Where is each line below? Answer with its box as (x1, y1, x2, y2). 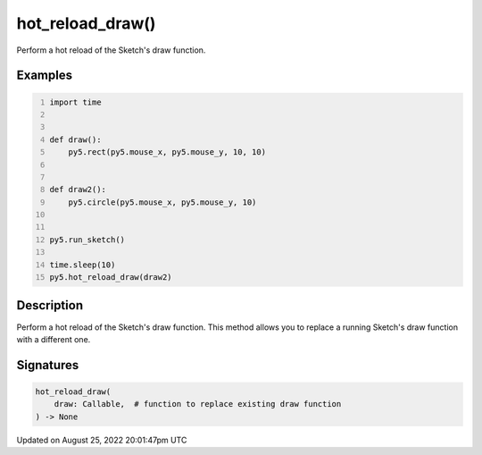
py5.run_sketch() (49, 234, 125, 245)
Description (16, 298, 84, 313)
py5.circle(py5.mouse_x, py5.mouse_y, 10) (68, 197, 257, 207)
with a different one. (16, 333, 91, 344)
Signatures (16, 358, 79, 373)
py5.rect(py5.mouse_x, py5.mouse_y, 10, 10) (68, 147, 267, 157)
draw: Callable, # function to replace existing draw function (54, 399, 342, 409)
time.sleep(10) (49, 259, 116, 270)
